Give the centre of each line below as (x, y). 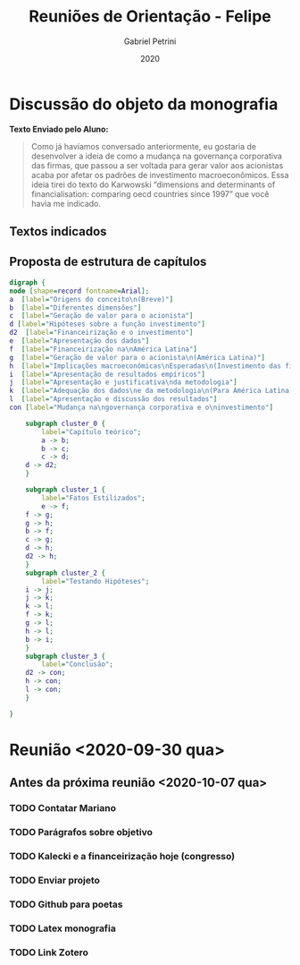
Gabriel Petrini (150, 41)
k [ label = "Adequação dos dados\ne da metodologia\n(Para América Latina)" (153, 391)
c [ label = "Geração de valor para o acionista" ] (101, 316)
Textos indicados (58, 231)
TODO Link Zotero (49, 952)
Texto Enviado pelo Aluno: (59, 129)
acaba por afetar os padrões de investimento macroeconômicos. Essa (160, 175)
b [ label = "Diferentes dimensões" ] (75, 307)
